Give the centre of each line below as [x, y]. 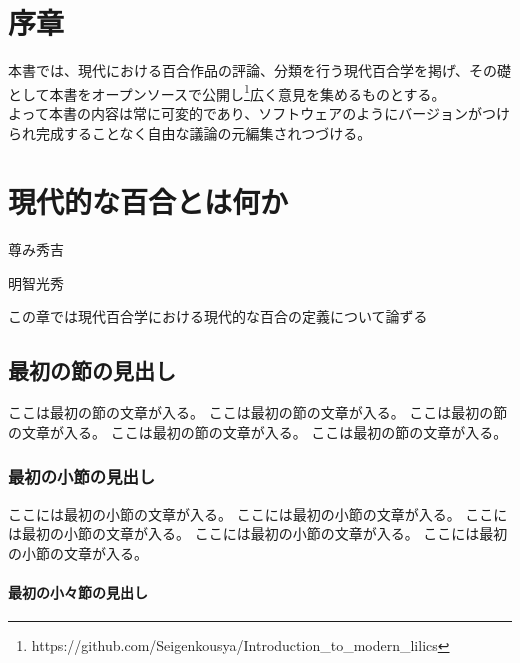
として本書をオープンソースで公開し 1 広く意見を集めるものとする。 [227, 92]
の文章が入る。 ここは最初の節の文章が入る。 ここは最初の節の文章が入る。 [258, 431]
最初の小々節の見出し [78, 592]
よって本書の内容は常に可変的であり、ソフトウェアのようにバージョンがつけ [259, 112]
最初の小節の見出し [82, 476]
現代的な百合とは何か [148, 201]
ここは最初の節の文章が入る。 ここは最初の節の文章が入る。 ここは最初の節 [258, 412]
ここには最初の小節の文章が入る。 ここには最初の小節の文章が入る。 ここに [258, 513]
